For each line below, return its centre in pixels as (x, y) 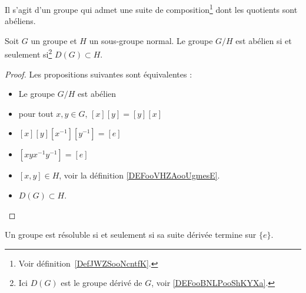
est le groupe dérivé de (102, 283)
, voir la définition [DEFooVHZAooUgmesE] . (139, 175)
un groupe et (54, 40)
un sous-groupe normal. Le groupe (151, 40)
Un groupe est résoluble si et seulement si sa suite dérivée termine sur (131, 235)
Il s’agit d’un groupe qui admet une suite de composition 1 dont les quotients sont (151, 9)
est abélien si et (264, 40)
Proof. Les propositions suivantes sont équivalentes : (99, 74)
